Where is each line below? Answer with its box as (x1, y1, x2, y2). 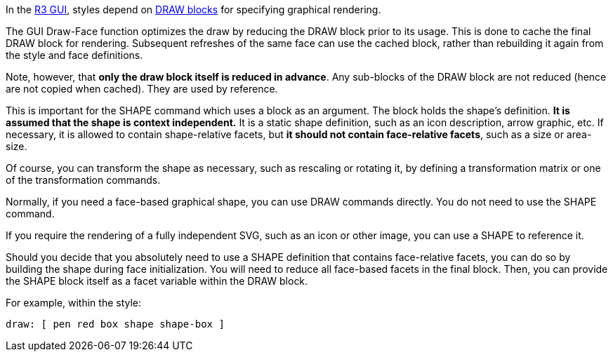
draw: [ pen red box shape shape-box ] (6, 318, 225, 330)
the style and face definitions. (6, 49, 143, 61)
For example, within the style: (6, 297, 142, 309)
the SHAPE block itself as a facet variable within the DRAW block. (6, 275, 308, 287)
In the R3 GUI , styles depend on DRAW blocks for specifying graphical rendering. (6, 4, 381, 15)
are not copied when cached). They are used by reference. (6, 83, 278, 95)
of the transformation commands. (6, 174, 161, 186)
